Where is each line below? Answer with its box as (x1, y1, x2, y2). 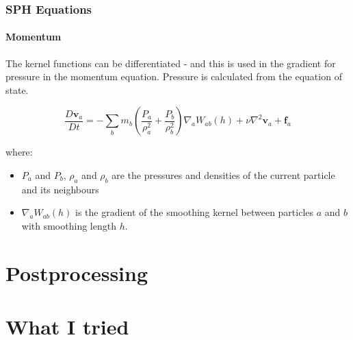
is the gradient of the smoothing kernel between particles (75, 205, 314, 219)
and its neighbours (21, 182, 99, 196)
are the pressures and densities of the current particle (112, 168, 335, 182)
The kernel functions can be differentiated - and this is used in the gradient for (5, 56, 336, 70)
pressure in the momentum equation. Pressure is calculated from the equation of (5, 69, 342, 84)
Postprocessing (5, 258, 148, 287)
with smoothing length (21, 219, 116, 232)
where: (5, 145, 33, 159)
